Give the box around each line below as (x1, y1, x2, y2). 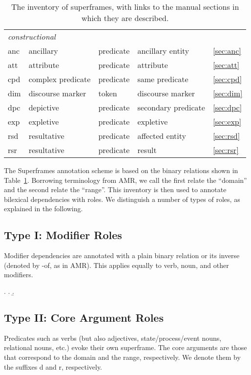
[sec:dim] (212, 88, 243, 99)
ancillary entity (137, 45, 189, 56)
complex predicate (28, 73, 91, 85)
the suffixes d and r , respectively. (4, 361, 103, 372)
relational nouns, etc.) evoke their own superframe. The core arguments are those (4, 342, 247, 353)
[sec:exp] (212, 116, 242, 127)
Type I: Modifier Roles (4, 227, 122, 243)
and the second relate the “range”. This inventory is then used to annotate (4, 184, 227, 195)
